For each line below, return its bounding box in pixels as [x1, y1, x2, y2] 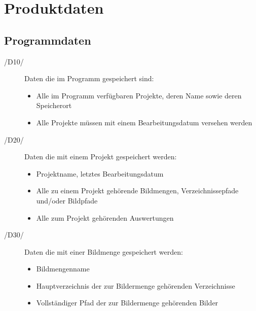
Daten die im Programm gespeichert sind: [24, 73, 154, 84]
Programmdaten [4, 32, 91, 48]
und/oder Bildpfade [36, 195, 98, 205]
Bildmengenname [36, 263, 90, 274]
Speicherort [36, 100, 72, 111]
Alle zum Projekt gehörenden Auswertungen [36, 212, 174, 223]
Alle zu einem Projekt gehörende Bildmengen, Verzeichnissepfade [36, 185, 239, 196]
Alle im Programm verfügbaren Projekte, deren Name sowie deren [36, 90, 242, 100]
